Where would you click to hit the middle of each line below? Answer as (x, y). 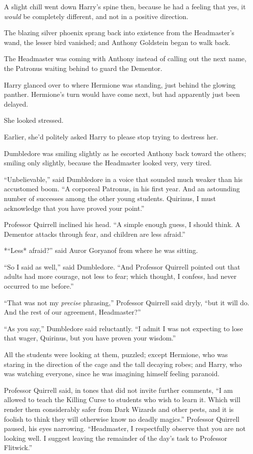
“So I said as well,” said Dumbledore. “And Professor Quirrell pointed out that (122, 266)
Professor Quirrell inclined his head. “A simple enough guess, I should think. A (122, 224)
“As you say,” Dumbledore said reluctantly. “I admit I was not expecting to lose (124, 328)
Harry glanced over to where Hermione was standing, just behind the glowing (120, 84)
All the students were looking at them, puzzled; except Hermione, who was (116, 354)
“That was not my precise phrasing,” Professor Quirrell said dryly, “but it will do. (127, 302)
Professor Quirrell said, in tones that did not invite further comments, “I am (118, 390)
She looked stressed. (34, 120)
